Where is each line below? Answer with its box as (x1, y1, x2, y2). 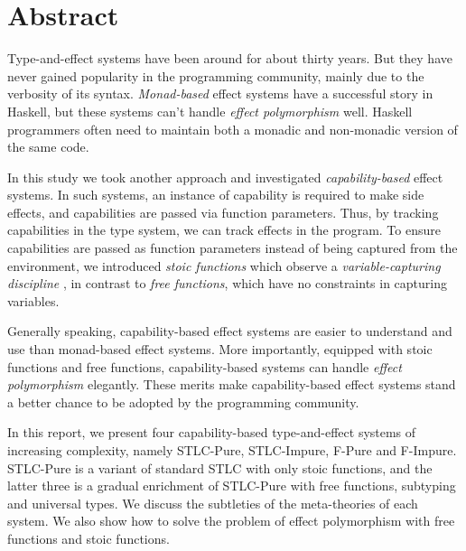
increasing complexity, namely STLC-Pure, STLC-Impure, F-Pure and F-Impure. (7, 441, 457, 459)
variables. (7, 291, 60, 310)
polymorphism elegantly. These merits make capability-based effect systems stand (7, 375, 456, 394)
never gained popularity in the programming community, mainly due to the (7, 66, 424, 85)
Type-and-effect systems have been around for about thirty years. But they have (7, 49, 452, 68)
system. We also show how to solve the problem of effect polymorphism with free (7, 511, 455, 530)
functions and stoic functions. (7, 528, 170, 547)
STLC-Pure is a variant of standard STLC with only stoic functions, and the (7, 458, 433, 477)
